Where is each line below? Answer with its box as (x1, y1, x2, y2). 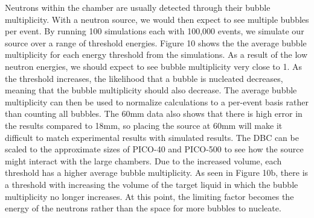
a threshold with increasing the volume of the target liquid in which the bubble (5, 178, 298, 190)
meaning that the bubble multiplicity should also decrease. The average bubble (5, 84, 297, 96)
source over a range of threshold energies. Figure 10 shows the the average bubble (5, 36, 307, 49)
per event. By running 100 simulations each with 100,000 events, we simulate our (5, 25, 304, 37)
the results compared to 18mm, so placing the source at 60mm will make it (5, 119, 283, 131)
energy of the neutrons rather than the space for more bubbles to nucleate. (5, 202, 281, 214)
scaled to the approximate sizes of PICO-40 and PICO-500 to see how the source (5, 143, 304, 155)
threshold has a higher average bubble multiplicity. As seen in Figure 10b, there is (5, 166, 309, 179)
